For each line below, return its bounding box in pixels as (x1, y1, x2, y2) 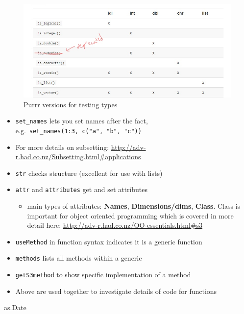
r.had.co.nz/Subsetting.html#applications (15, 151, 141, 162)
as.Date (4, 302, 26, 313)
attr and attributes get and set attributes (15, 184, 148, 194)
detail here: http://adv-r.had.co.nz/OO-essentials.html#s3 (27, 220, 203, 230)
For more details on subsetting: (15, 142, 109, 152)
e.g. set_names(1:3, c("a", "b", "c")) (15, 125, 142, 135)
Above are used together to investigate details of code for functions (15, 286, 217, 296)
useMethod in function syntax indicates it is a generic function (15, 236, 202, 246)
